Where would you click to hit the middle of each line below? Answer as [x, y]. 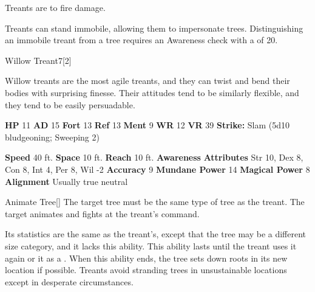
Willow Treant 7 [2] [38, 60]
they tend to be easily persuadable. [70, 104]
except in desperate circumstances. [69, 281]
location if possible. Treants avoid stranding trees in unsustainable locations [146, 270]
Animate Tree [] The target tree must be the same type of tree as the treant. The [155, 202]
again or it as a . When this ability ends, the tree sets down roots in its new [146, 258]
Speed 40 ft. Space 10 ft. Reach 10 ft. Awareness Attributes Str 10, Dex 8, [154, 157]
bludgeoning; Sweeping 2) [52, 137]
